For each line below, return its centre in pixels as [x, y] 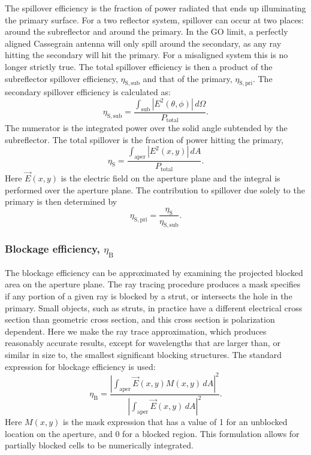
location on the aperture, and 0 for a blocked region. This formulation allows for [152, 433]
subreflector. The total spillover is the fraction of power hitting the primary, [144, 139]
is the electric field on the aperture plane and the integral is [170, 178]
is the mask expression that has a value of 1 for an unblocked [175, 422]
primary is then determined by [61, 201]
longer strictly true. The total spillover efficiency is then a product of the [139, 66]
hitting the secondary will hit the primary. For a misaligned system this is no [147, 55]
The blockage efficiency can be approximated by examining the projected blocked [154, 272]
